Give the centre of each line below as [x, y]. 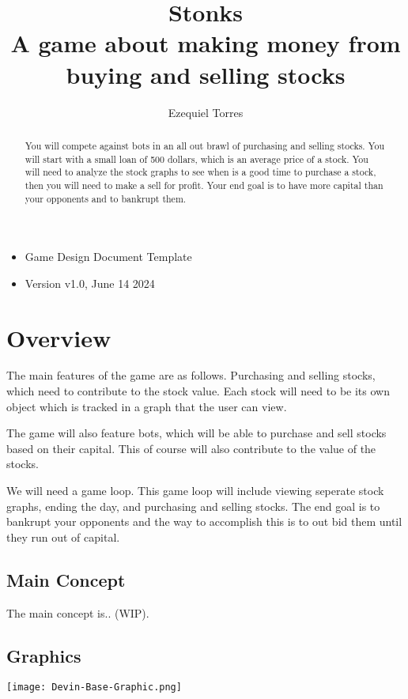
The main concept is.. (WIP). [78, 612]
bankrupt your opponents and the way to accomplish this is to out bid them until [204, 521]
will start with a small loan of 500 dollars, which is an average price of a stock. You [196, 159]
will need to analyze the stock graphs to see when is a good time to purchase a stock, [200, 172]
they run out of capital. [63, 537]
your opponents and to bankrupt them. [106, 198]
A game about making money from [206, 43]
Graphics [44, 655]
